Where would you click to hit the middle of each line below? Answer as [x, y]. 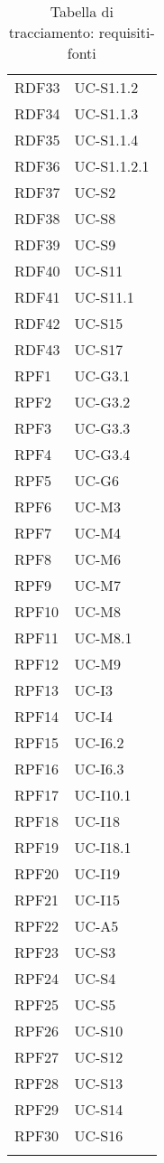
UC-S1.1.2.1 [112, 166]
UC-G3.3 [102, 428]
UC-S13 [99, 1083]
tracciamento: [51, 32]
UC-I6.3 [99, 769]
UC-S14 [99, 1109]
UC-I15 [97, 900]
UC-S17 [99, 349]
